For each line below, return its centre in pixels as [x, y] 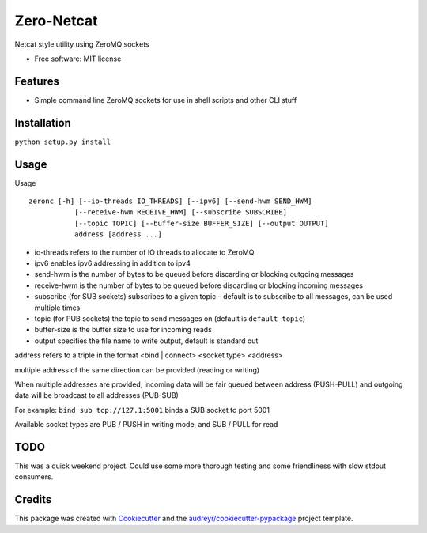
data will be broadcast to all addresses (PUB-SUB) [97, 395]
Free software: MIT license [78, 59]
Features [37, 81]
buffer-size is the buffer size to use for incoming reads [123, 330]
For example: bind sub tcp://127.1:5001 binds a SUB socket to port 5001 [142, 410]
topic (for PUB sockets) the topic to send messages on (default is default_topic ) [170, 318]
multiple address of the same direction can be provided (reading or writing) [137, 370]
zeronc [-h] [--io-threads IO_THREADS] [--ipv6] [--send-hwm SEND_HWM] [170, 201]
